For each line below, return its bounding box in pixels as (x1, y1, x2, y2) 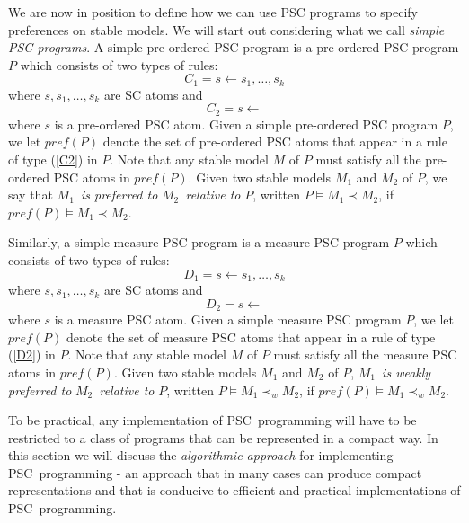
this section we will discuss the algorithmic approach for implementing (8, 446, 394, 465)
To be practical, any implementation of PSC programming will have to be (8, 411, 417, 430)
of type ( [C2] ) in (8, 150, 98, 169)
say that (8, 185, 53, 204)
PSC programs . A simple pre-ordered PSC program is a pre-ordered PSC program (8, 38, 459, 57)
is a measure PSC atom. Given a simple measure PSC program (54, 310, 402, 329)
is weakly (382, 362, 431, 381)
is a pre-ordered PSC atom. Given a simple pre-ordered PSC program (54, 114, 438, 133)
